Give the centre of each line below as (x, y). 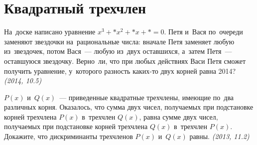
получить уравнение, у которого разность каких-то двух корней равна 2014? (120, 71)
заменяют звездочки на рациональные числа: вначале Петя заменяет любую (119, 41)
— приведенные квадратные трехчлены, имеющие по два (147, 97)
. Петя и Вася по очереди (203, 32)
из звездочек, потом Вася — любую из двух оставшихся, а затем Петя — (118, 51)
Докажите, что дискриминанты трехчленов (68, 136)
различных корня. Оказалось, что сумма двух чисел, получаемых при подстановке (129, 107)
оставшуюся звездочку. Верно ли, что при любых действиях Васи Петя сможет (125, 61)
